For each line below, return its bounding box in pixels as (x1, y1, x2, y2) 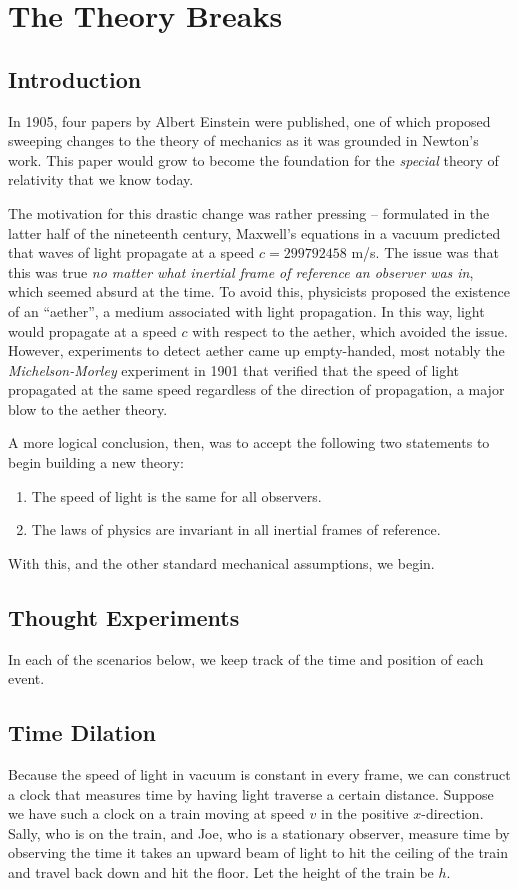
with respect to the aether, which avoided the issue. (192, 320, 508, 341)
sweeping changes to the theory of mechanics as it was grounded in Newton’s (8, 130, 479, 151)
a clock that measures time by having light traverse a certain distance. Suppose (8, 783, 494, 804)
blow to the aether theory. (8, 398, 168, 419)
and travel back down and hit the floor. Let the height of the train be (8, 862, 434, 883)
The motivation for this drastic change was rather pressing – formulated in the (8, 202, 490, 223)
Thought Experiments (8, 601, 240, 632)
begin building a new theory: (8, 452, 184, 473)
